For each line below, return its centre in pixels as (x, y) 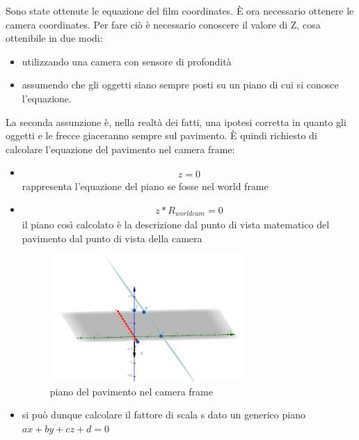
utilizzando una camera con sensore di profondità (127, 61)
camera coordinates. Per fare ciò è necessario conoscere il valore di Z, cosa (163, 24)
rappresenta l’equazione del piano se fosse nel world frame (145, 186)
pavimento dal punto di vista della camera (112, 238)
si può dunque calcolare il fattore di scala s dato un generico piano (163, 415)
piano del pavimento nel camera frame (131, 391)
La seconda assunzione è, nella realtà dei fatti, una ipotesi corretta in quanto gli (176, 121)
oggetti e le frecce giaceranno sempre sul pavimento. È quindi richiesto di (161, 135)
